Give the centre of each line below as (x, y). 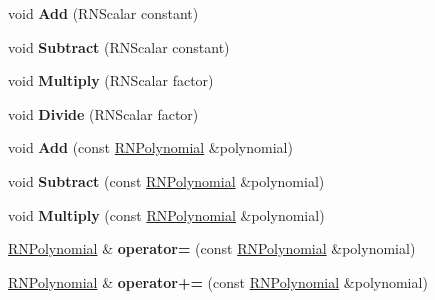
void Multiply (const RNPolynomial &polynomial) (166, 214)
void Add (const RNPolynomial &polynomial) (150, 147)
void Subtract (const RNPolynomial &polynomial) (166, 180)
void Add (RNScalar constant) (103, 13)
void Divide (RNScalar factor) (103, 113)
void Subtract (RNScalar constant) (119, 46)
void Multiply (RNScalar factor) (111, 80)
